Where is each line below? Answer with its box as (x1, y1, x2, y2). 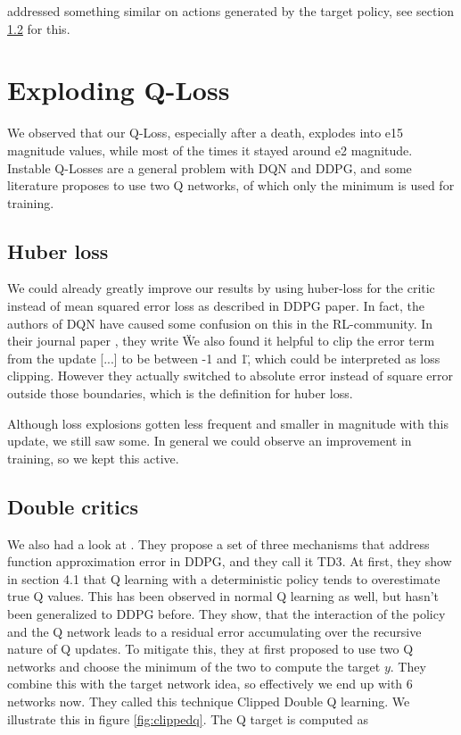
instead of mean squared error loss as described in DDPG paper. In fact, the (7, 297, 425, 315)
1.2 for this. (7, 19, 70, 38)
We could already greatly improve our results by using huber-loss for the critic (7, 279, 435, 297)
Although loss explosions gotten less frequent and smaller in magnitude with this (7, 413, 449, 432)
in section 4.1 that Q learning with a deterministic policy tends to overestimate (7, 569, 440, 588)
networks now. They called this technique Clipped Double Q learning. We (7, 691, 410, 710)
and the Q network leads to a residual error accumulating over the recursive (7, 622, 422, 640)
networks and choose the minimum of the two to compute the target (7, 656, 381, 675)
